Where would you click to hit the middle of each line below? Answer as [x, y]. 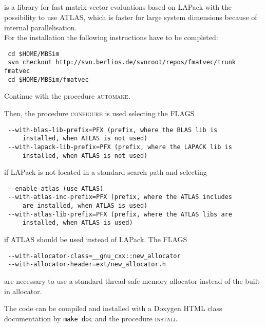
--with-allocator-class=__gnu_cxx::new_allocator [94, 256]
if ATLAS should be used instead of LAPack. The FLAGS [96, 239]
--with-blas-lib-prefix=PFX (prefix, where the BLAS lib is [113, 130]
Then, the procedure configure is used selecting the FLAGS [99, 113]
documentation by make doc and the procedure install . [92, 318]
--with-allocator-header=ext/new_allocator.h [87, 265]
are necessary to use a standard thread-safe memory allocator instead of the [123, 280]
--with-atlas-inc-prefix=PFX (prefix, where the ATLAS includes [120, 197]
